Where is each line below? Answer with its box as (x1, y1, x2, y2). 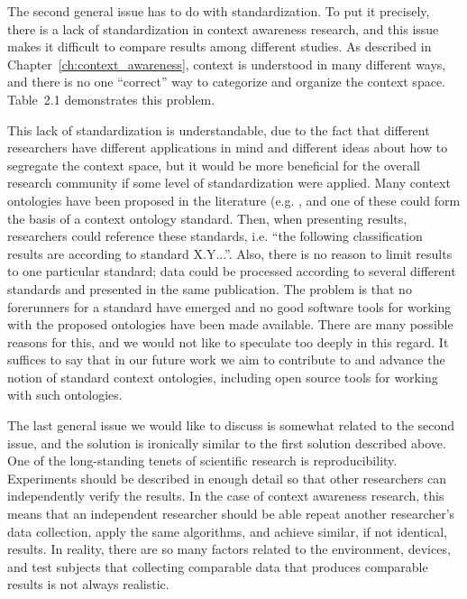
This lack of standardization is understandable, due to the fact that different (7, 120, 430, 139)
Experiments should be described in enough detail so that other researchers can (7, 468, 447, 487)
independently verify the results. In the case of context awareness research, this (7, 486, 444, 505)
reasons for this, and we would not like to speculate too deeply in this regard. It (7, 332, 449, 351)
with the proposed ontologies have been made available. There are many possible (7, 315, 453, 334)
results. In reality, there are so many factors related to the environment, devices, (7, 539, 451, 558)
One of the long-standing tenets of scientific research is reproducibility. (7, 451, 398, 470)
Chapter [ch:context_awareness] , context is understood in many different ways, (7, 54, 446, 73)
